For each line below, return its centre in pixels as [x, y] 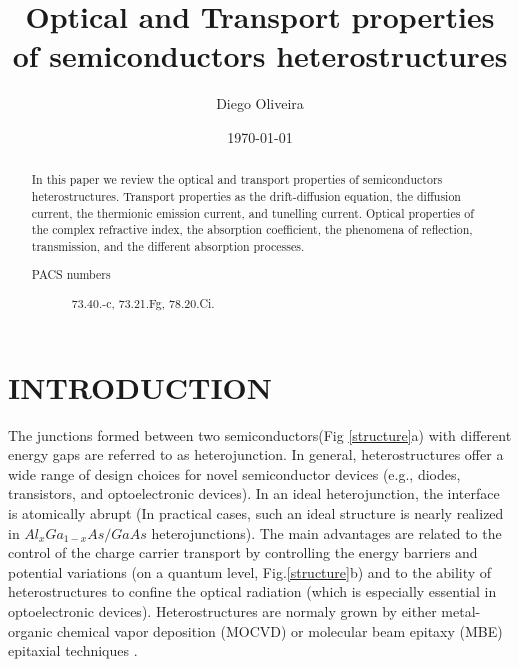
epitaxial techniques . [73, 650]
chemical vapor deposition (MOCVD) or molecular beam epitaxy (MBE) [280, 630]
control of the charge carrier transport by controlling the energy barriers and [243, 552]
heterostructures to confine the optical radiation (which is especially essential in [252, 591]
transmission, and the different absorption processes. [168, 245]
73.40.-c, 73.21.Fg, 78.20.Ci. [143, 303]
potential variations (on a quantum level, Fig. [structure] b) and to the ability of [250, 571]
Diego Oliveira [260, 103]
